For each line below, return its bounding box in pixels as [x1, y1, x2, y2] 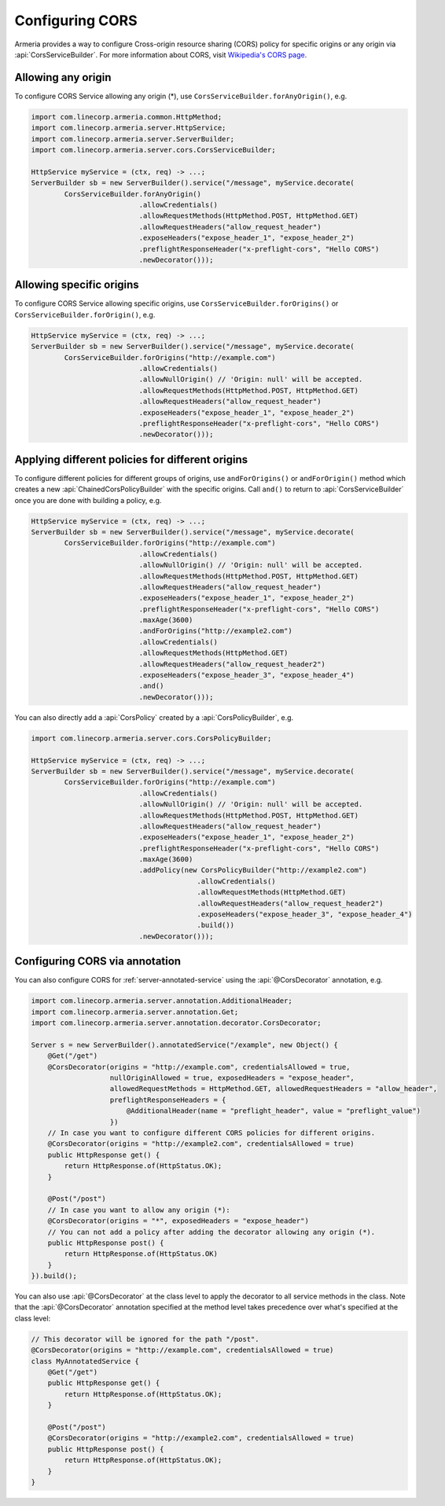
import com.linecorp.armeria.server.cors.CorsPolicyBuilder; [31, 733, 272, 743]
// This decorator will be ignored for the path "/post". [31, 1335, 259, 1343]
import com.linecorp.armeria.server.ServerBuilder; [31, 134, 235, 143]
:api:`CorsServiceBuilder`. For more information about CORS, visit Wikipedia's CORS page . [14, 50, 307, 59]
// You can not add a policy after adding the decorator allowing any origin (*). [47, 1227, 376, 1236]
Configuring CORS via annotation [14, 955, 181, 968]
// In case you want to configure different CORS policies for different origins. [47, 1128, 376, 1137]
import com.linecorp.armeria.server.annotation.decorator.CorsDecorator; [31, 1019, 322, 1027]
